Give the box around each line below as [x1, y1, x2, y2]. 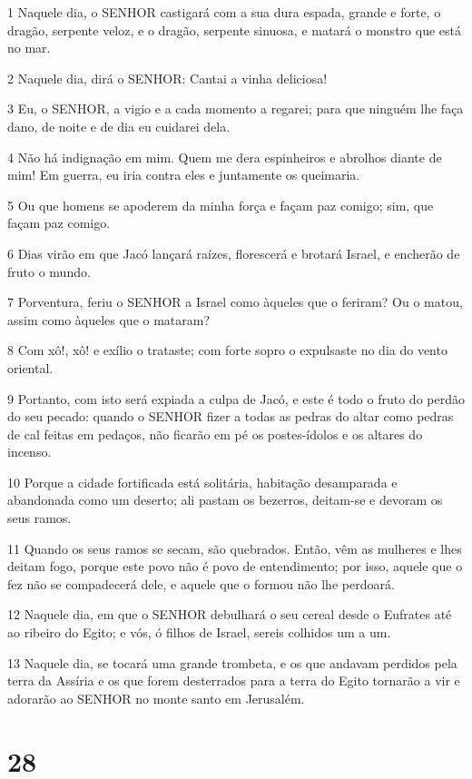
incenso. [7, 442, 52, 461]
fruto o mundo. [7, 261, 91, 281]
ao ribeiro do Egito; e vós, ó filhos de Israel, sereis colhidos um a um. [7, 623, 391, 642]
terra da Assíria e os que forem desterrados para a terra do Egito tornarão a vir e [7, 671, 460, 690]
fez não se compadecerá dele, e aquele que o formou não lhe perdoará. [7, 574, 395, 593]
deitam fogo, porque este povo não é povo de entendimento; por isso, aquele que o [7, 557, 463, 576]
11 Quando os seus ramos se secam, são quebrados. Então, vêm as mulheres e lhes [7, 538, 462, 557]
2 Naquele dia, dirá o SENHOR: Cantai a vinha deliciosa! [7, 68, 328, 87]
